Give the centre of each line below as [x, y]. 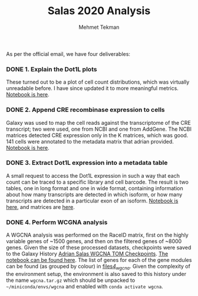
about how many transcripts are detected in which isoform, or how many [94, 194]
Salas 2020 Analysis [99, 11]
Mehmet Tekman [99, 27]
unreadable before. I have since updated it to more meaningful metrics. [92, 88]
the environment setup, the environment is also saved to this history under [96, 274]
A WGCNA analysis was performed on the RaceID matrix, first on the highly [97, 235]
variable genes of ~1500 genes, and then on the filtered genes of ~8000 [94, 241]
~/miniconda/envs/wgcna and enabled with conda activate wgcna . [85, 286]
